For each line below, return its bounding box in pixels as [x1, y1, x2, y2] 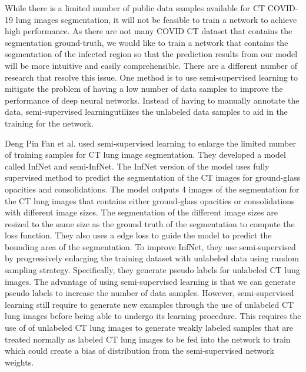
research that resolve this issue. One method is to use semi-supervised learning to [5, 71, 298, 83]
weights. [5, 356, 34, 368]
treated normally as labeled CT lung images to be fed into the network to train [5, 333, 291, 345]
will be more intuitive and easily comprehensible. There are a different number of [5, 59, 297, 71]
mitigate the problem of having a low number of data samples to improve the [5, 82, 283, 95]
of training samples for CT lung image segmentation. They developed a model [5, 148, 286, 161]
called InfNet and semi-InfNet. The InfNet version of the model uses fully [5, 160, 270, 172]
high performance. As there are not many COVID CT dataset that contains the [5, 25, 292, 37]
